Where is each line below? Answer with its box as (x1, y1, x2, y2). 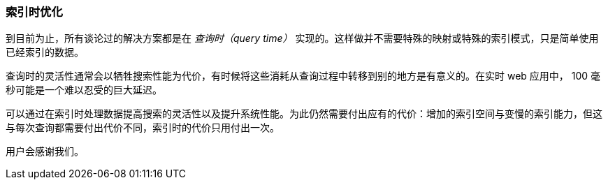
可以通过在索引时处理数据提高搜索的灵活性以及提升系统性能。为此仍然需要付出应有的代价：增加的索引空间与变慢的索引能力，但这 (6, 108, 602, 120)
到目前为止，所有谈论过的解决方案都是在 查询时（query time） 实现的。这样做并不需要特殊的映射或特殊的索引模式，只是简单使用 (6, 32, 599, 45)
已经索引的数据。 (6, 46, 84, 59)
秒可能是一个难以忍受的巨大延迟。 (6, 84, 162, 96)
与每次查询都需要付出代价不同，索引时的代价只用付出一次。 (6, 121, 280, 134)
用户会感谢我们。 (6, 145, 84, 158)
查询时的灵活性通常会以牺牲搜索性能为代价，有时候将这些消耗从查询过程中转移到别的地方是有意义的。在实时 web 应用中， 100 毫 (6, 70, 601, 82)
